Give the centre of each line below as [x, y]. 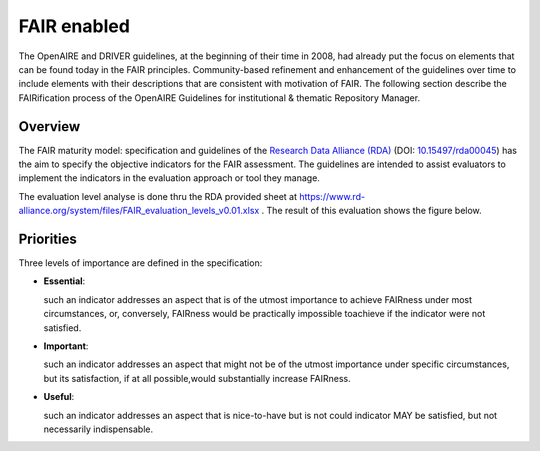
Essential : [64, 281]
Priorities [47, 239]
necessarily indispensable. [98, 429]
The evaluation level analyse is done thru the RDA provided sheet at [158, 196]
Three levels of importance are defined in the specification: [140, 263]
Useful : [59, 397]
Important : [66, 346]
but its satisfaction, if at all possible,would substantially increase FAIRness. [197, 378]
